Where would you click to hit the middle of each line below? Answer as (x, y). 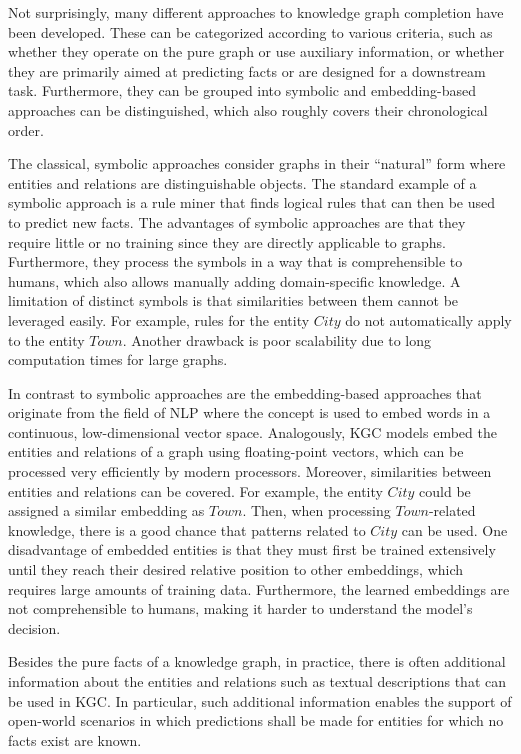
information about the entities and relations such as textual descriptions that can (257, 681)
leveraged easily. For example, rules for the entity (159, 319)
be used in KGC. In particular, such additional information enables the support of (260, 700)
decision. (34, 627)
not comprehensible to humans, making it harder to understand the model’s (240, 608)
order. (26, 129)
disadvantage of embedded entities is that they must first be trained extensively (252, 549)
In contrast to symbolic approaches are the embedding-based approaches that (245, 392)
